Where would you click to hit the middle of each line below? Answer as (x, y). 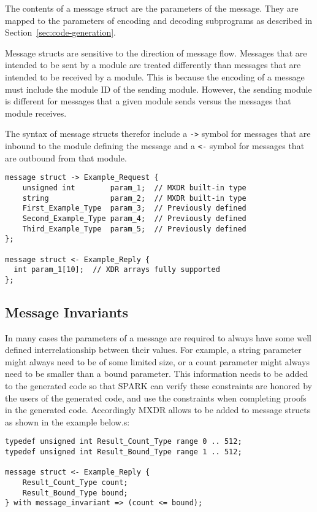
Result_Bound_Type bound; (75, 493)
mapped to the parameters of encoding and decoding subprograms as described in (159, 20)
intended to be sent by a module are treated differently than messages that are (153, 65)
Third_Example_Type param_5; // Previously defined (134, 229)
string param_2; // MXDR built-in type (134, 198)
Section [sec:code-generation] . (60, 32)
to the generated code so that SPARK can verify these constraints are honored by (158, 386)
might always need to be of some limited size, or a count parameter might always (157, 361)
